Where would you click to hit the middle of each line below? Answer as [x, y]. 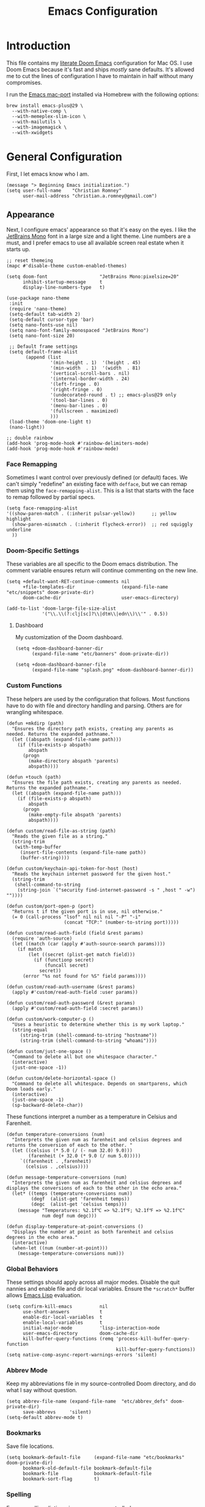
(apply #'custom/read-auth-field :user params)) [75, 992]
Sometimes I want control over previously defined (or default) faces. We [97, 477]
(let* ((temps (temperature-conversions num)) [72, 1194]
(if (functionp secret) [64, 960]
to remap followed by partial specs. [51, 497]
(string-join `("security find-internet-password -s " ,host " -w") [106, 890]
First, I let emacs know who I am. [48, 174]
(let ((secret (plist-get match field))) [82, 954]
